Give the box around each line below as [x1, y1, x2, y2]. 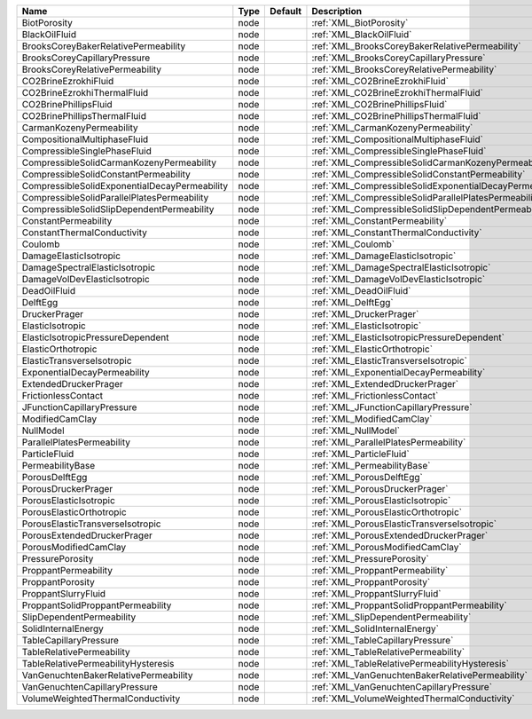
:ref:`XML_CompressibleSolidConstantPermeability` [311, 169, 526, 180]
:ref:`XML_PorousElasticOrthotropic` [311, 506, 463, 518]
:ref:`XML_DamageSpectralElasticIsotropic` [311, 262, 491, 273]
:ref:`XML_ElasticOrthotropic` [311, 343, 434, 355]
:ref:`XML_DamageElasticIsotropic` [311, 249, 457, 262]
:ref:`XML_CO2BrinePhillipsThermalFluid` [311, 110, 481, 122]
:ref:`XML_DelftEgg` [311, 296, 394, 308]
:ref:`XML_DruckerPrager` [311, 308, 419, 320]
